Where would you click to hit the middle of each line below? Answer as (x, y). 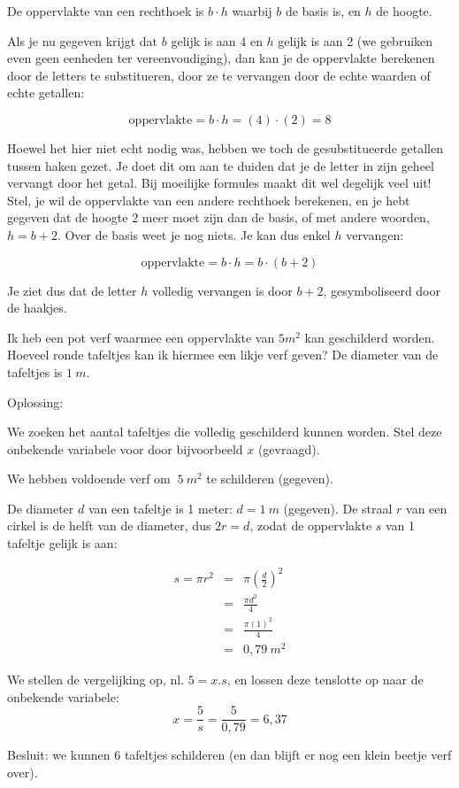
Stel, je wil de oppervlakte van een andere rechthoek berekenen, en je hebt (209, 200)
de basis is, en (323, 11)
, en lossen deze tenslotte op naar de (325, 679)
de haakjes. (37, 308)
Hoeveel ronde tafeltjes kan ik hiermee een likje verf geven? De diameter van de (223, 355)
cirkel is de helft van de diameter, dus (109, 525)
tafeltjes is (35, 371)
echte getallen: (46, 93)
